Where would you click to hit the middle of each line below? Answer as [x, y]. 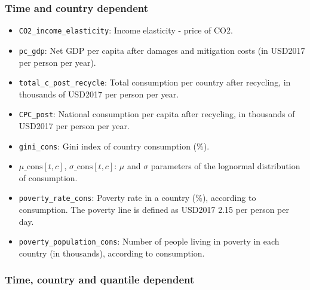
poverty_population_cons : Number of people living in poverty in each [149, 241]
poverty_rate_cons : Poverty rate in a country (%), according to [137, 198]
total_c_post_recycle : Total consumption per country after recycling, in [155, 82]
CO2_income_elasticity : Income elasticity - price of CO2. [126, 30]
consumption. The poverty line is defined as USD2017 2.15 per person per [154, 210]
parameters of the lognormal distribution [225, 166]
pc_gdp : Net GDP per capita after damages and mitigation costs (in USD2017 [162, 50]
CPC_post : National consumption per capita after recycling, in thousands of [157, 114]
